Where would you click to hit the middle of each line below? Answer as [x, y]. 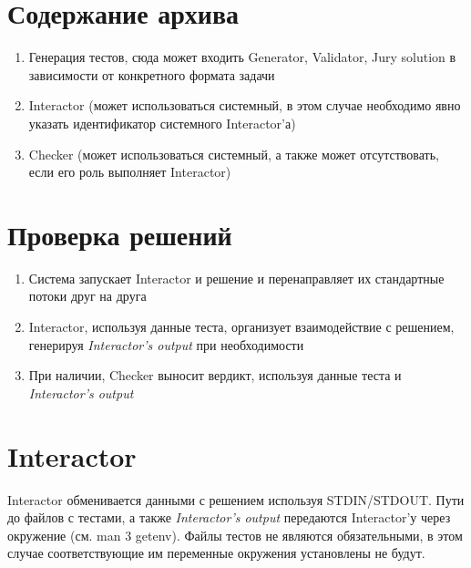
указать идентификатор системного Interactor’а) [162, 123]
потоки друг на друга [87, 296]
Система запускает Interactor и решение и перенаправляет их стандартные [236, 278]
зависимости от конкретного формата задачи [152, 74]
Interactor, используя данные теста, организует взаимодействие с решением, [241, 326]
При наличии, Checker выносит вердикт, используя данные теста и [215, 375]
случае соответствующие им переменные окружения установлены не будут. [216, 553]
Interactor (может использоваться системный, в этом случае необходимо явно [245, 105]
